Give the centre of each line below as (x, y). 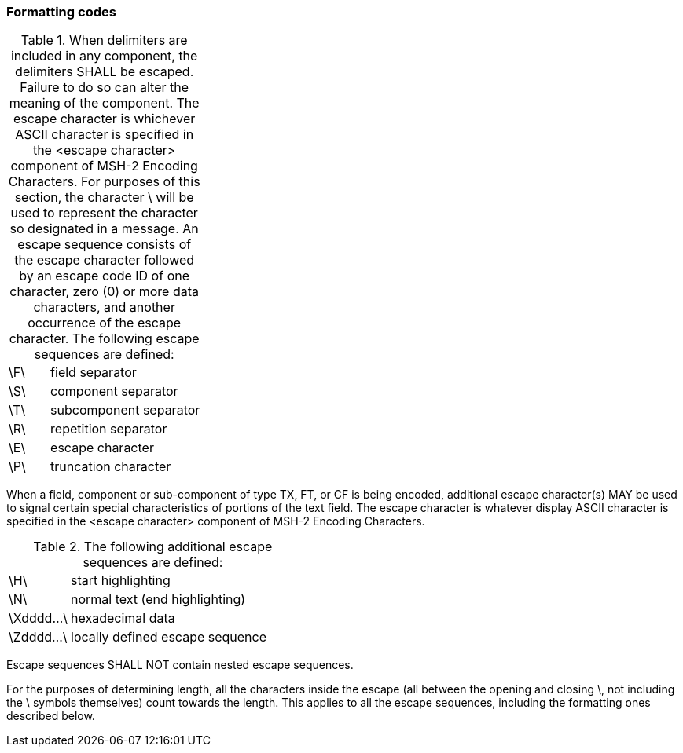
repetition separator (109, 429)
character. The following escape (104, 339)
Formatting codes (61, 12)
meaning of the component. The (104, 103)
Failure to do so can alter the (105, 88)
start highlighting (121, 581)
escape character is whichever (105, 119)
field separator (94, 373)
